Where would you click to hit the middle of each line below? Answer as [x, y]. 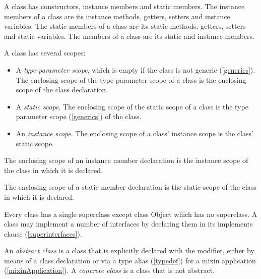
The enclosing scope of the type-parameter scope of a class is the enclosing [131, 79]
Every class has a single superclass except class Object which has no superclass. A [131, 214]
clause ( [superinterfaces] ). [43, 233]
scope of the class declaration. [62, 90]
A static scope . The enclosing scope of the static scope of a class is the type [132, 106]
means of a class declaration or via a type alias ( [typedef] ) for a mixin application [130, 260]
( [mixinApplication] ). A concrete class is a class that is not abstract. [110, 270]
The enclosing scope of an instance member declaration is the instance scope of [126, 160]
